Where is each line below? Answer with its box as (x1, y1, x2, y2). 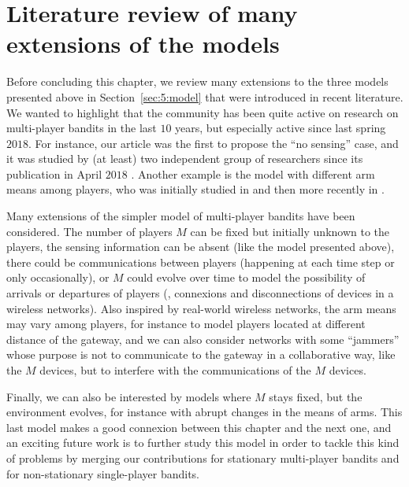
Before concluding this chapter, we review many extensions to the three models (6, 73, 389, 90)
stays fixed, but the (269, 388, 363, 404)
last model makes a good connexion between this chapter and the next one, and (6, 419, 392, 435)
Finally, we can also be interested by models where (6, 388, 251, 404)
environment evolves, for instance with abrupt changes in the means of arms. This (6, 404, 403, 420)
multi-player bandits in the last (6, 120, 157, 136)
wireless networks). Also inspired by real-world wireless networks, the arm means (6, 300, 396, 316)
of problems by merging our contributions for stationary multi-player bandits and (6, 449, 400, 466)
